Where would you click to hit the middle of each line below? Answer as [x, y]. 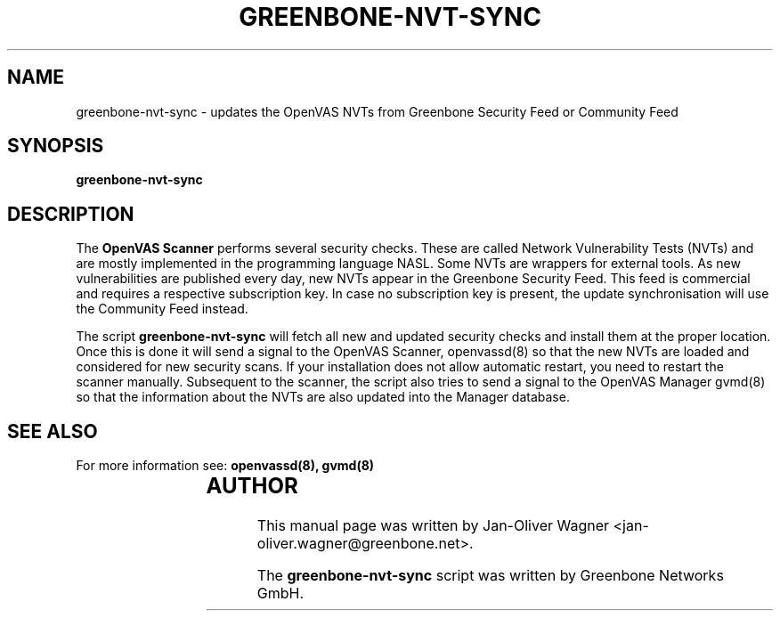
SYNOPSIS [56, 146]
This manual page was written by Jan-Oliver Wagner [433, 526]
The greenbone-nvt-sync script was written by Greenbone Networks [490, 576]
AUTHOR [252, 486]
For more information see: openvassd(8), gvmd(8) [225, 466]
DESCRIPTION [71, 214]
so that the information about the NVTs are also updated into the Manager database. [323, 397]
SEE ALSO [53, 431]
